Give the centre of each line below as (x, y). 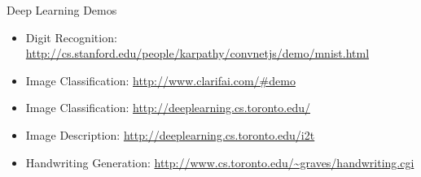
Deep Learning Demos (62, 10)
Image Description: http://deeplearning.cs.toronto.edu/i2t (170, 134)
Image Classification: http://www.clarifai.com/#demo (160, 80)
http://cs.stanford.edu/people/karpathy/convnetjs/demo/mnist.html (197, 53)
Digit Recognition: (71, 37)
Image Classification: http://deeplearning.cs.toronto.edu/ (168, 108)
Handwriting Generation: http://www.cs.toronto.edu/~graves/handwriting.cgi (220, 162)
